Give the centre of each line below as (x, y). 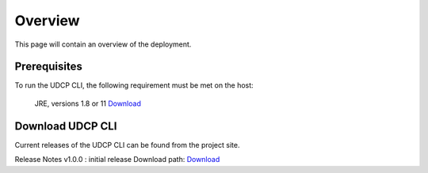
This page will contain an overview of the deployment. (103, 44)
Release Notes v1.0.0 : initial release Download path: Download (117, 160)
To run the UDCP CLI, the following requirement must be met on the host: (134, 85)
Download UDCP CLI (66, 126)
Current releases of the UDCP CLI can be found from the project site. (127, 145)
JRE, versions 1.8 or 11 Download (88, 103)
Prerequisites (48, 67)
